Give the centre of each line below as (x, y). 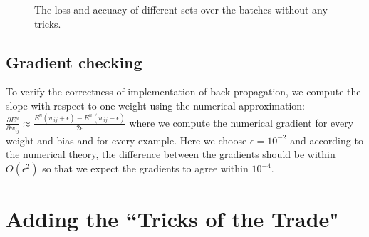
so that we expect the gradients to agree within (145, 168)
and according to (327, 140)
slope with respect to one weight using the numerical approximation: (155, 105)
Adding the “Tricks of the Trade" (172, 219)
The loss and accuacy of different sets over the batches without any (181, 9)
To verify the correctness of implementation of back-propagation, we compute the (183, 91)
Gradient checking (74, 62)
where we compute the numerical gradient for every (241, 122)
